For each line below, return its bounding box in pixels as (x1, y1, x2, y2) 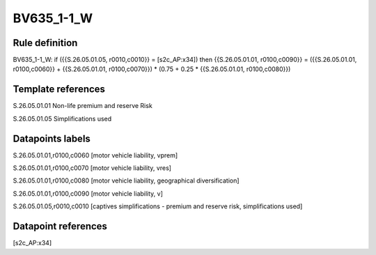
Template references (13, 84, 106, 95)
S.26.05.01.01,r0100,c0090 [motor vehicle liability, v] (13, 189, 164, 198)
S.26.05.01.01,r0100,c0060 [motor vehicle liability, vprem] (13, 150, 178, 160)
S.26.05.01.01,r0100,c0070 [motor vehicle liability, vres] (13, 164, 172, 172)
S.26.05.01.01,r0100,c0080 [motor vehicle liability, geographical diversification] (13, 176, 240, 185)
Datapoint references (13, 220, 108, 233)
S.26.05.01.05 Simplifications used (13, 114, 112, 123)
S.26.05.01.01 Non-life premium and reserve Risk (13, 102, 152, 110)
